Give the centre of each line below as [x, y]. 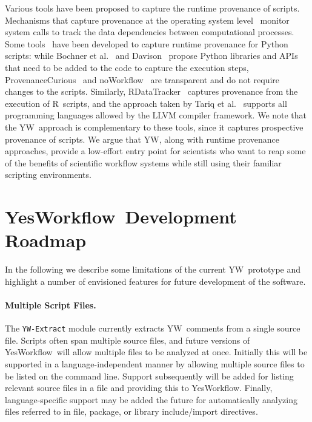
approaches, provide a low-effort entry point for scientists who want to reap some [155, 151]
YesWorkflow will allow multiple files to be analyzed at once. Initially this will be [156, 352]
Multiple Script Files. [51, 305]
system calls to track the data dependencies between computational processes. [150, 32]
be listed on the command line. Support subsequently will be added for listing [149, 376]
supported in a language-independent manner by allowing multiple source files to [155, 364]
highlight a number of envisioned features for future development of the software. [155, 281]
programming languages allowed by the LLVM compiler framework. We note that [156, 115]
